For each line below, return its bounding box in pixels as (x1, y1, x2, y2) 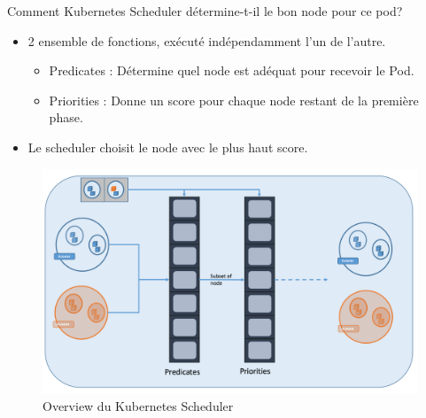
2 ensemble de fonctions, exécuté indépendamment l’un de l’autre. (27, 31, 386, 50)
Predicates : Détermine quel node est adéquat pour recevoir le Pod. (49, 61, 414, 80)
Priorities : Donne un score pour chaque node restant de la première (49, 90, 419, 109)
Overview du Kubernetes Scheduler (43, 397, 234, 415)
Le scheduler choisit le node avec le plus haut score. (27, 137, 308, 156)
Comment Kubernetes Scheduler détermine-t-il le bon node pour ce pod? (7, 2, 403, 19)
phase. (49, 108, 83, 127)
